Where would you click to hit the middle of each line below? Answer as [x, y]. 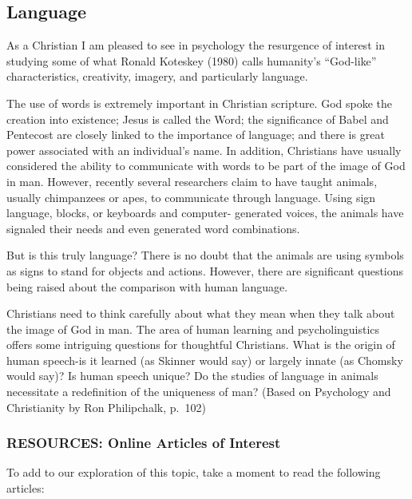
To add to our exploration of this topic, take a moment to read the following [194, 472]
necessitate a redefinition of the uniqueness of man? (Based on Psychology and [199, 392]
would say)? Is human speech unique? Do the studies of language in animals [192, 376]
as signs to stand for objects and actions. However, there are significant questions [205, 270]
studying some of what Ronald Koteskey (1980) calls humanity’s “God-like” [192, 60]
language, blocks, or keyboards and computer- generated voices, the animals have [205, 213]
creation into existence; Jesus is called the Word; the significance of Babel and [198, 119]
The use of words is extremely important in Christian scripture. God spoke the [200, 103]
